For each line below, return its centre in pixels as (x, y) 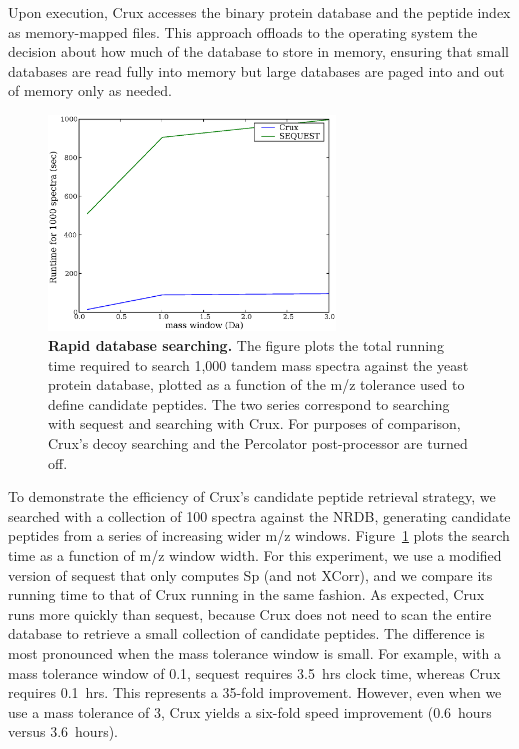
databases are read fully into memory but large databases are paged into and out (256, 70)
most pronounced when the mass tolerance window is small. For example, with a (254, 652)
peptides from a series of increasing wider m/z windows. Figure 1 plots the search (259, 535)
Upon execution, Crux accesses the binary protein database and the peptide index (259, 12)
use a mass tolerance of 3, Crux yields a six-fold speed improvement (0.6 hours (250, 711)
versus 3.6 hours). (63, 731)
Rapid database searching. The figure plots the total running (246, 345)
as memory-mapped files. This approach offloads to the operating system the (243, 31)
